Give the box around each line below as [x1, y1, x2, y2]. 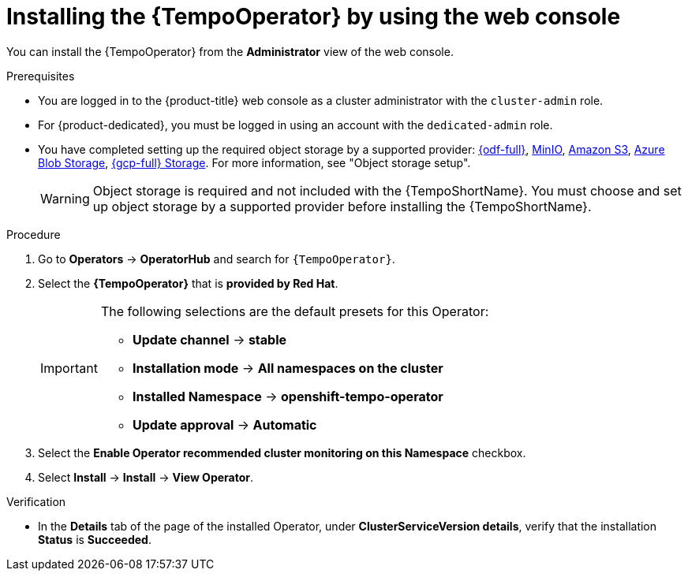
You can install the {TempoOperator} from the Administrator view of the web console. [6, 44, 454, 58]
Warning [40, 190, 90, 207]
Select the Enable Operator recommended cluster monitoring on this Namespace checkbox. [38, 445, 526, 460]
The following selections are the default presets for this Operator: [100, 303, 489, 319]
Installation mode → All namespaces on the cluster [132, 359, 443, 376]
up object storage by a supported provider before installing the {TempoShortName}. [92, 198, 592, 214]
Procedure [6, 227, 61, 241]
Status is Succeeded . [38, 532, 151, 546]
